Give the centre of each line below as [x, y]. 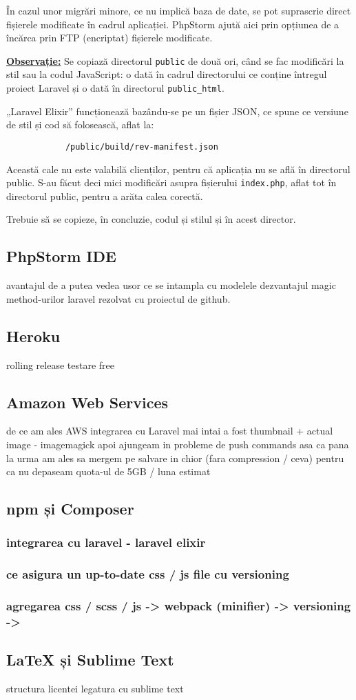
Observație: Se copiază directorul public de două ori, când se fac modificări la [175, 60]
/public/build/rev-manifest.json [142, 147]
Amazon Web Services [87, 402]
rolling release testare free [61, 364]
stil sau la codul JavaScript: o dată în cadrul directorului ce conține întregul [167, 74]
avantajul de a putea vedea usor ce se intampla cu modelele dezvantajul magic [171, 285]
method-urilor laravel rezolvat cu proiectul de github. [118, 298]
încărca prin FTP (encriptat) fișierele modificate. [109, 38]
